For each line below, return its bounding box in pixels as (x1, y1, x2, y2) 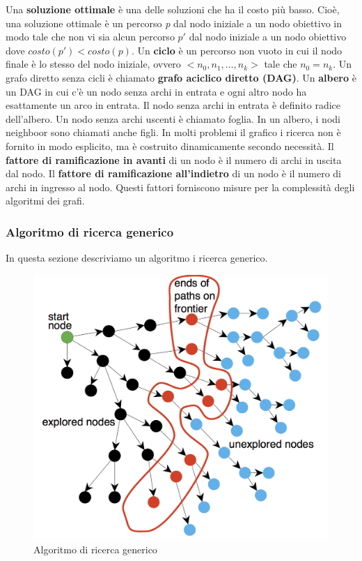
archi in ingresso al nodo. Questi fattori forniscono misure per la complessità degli (6, 179, 355, 194)
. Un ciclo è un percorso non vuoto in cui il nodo (131, 43, 343, 57)
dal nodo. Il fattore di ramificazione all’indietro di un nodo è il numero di (6, 166, 341, 181)
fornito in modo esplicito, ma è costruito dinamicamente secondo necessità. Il (6, 138, 334, 153)
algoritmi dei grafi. (6, 193, 85, 208)
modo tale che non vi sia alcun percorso (6, 29, 175, 44)
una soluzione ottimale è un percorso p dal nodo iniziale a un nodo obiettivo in (6, 15, 343, 30)
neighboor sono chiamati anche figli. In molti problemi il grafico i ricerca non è (6, 125, 341, 140)
